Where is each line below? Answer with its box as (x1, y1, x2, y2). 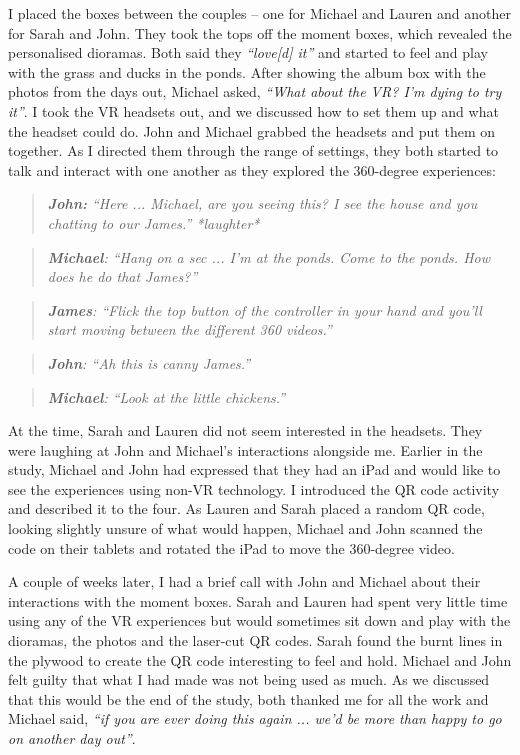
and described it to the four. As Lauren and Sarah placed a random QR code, (8, 498, 485, 519)
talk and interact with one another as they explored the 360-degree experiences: (8, 159, 496, 180)
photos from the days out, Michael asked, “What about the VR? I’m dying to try (8, 81, 502, 102)
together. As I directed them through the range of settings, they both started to (8, 140, 499, 161)
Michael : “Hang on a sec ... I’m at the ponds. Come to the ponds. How (47, 246, 491, 267)
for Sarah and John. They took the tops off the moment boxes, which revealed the (8, 22, 512, 43)
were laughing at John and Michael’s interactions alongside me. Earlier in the (8, 439, 483, 460)
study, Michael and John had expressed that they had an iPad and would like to (8, 459, 501, 480)
